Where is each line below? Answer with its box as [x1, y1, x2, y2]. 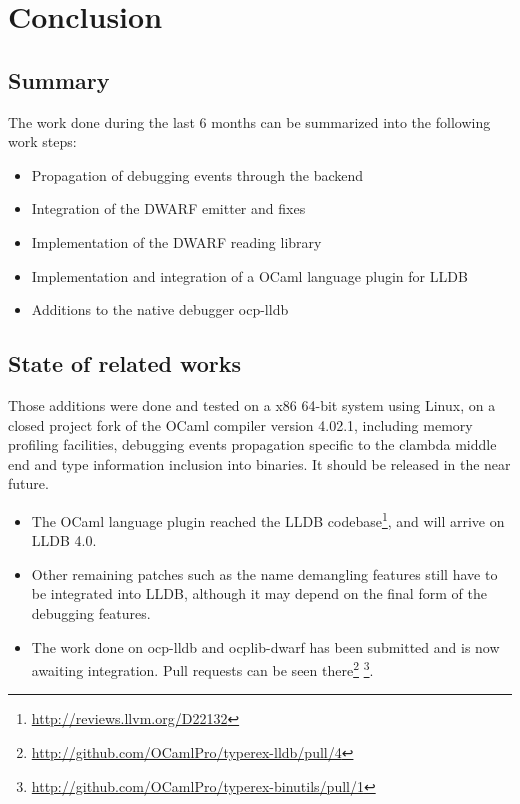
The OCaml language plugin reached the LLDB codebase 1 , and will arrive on [31, 507, 505, 531]
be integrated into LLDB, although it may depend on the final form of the [31, 583, 487, 604]
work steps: [8, 131, 77, 152]
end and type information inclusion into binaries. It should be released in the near [8, 453, 511, 474]
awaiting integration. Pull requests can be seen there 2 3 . [31, 657, 374, 680]
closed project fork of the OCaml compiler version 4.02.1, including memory [8, 414, 473, 435]
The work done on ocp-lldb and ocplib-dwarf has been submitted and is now [31, 636, 500, 657]
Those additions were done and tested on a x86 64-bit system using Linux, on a [8, 394, 496, 415]
